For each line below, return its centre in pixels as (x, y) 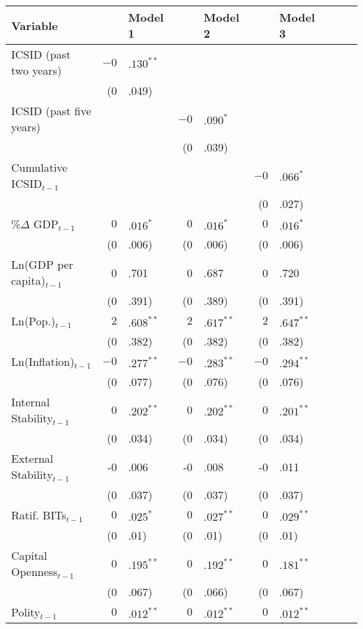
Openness (35, 571)
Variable (35, 25)
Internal (31, 402)
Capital (29, 555)
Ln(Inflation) (43, 361)
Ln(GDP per (42, 264)
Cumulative (39, 167)
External (32, 458)
